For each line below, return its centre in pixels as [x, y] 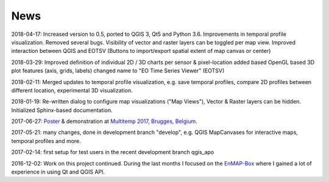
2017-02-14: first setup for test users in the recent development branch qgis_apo [113, 152]
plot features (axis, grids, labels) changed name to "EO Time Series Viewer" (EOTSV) [118, 71]
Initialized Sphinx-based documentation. [62, 110]
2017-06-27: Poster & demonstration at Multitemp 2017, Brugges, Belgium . [104, 121]
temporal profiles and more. [46, 141]
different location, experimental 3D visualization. [72, 90]
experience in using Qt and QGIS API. [58, 172]
